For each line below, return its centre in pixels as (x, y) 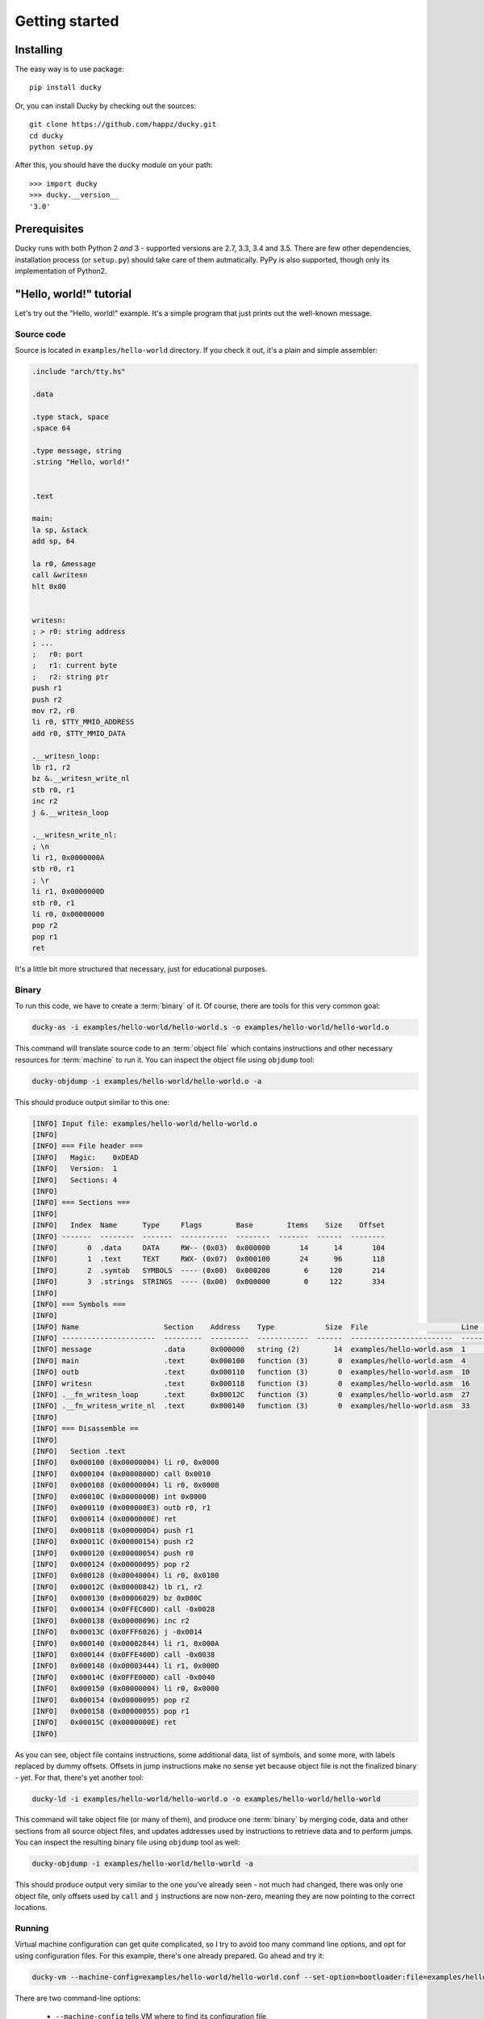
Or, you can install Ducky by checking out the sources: (106, 106)
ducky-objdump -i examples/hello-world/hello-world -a (142, 1864)
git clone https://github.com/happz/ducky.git (123, 124)
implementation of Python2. (61, 271)
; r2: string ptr (70, 677)
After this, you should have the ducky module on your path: (114, 165)
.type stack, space (70, 417)
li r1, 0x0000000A (68, 858)
